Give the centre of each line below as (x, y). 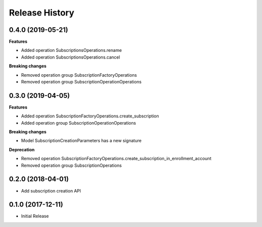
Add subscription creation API (51, 191)
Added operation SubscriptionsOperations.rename (72, 50)
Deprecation (22, 149)
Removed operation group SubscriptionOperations (72, 165)
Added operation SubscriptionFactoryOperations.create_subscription (90, 116)
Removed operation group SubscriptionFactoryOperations (79, 75)
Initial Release (35, 216)
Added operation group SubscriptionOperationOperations (79, 123)
